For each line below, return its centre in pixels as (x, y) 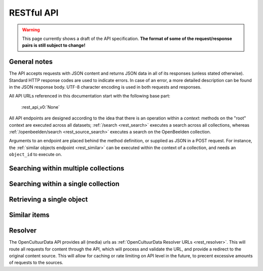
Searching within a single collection (64, 184)
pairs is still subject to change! (54, 45)
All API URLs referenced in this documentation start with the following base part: (90, 96)
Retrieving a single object (48, 199)
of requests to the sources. (36, 263)
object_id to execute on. (36, 155)
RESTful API (34, 13)
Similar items (29, 215)
